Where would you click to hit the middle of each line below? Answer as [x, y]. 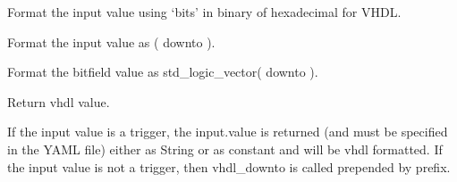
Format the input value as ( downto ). [111, 41]
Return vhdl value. [59, 101]
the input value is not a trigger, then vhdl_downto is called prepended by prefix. [229, 166]
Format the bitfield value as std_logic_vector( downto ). [163, 72]
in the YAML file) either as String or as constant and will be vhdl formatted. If [225, 149]
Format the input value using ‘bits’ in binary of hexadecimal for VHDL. [204, 12]
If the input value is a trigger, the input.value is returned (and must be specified [228, 132]
